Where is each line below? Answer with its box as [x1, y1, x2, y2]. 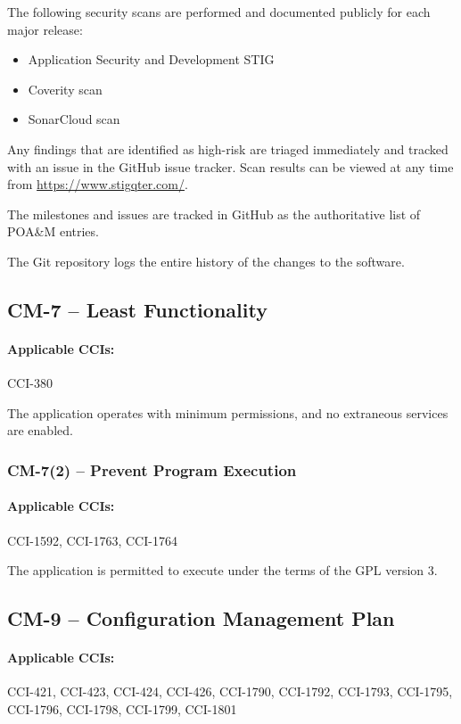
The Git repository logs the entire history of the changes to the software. [7, 251, 405, 270]
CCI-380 [7, 374, 53, 392]
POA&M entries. [7, 222, 99, 241]
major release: [7, 20, 83, 38]
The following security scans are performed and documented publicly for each [7, 3, 431, 21]
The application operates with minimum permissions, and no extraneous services [7, 403, 449, 422]
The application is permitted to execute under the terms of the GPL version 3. [7, 561, 438, 580]
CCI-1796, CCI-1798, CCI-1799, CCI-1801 [7, 699, 237, 718]
